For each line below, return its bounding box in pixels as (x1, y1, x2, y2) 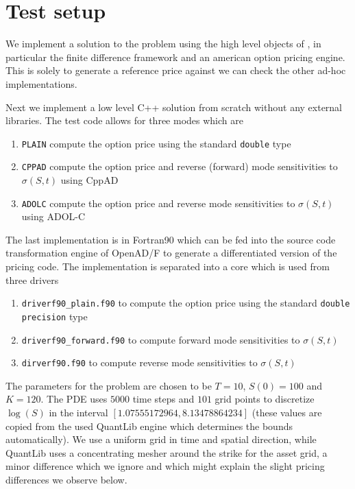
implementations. (5, 76, 77, 91)
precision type (21, 309, 88, 323)
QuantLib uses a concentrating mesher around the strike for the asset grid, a (5, 445, 328, 460)
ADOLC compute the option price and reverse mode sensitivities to (21, 195, 295, 210)
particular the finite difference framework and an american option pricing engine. (5, 49, 345, 64)
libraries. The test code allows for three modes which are (5, 113, 243, 128)
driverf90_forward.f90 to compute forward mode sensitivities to (21, 332, 300, 346)
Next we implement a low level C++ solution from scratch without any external (5, 99, 343, 114)
